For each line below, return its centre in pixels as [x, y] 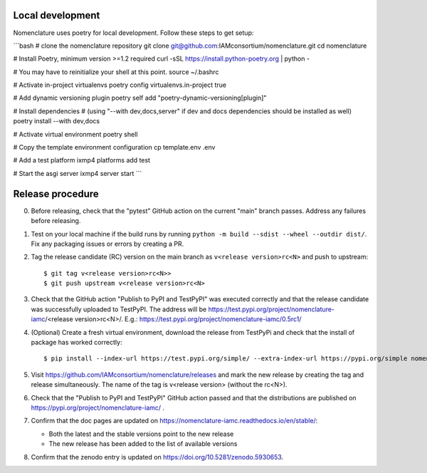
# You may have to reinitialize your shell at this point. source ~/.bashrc [116, 72]
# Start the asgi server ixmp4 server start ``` [78, 173]
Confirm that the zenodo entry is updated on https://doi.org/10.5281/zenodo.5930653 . [157, 457]
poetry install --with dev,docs [56, 121]
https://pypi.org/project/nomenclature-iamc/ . [98, 407]
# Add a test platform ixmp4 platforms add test [82, 160]
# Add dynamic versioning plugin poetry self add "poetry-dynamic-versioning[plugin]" [140, 98]
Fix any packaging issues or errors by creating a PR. [107, 244]
